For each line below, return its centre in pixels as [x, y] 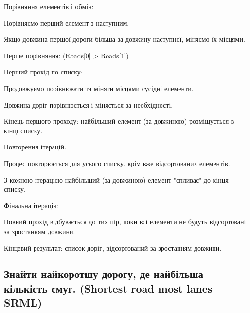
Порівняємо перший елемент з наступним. [67, 23]
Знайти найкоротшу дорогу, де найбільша [104, 274]
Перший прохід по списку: [43, 72]
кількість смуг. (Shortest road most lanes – [113, 288]
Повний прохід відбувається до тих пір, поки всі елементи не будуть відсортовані [125, 222]
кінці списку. [23, 130]
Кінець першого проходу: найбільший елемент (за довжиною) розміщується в [119, 121]
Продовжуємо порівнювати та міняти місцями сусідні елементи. [99, 88]
